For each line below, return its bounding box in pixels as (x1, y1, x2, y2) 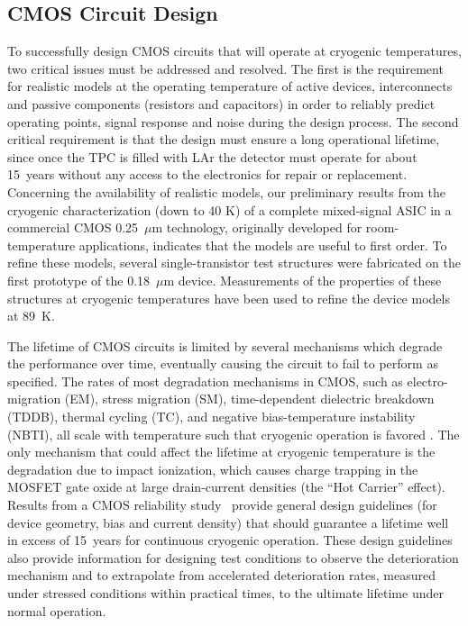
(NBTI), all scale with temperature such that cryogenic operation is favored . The (7, 424, 460, 443)
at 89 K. (7, 306, 55, 325)
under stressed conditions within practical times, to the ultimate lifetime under (7, 584, 444, 603)
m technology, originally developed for (151, 218, 362, 237)
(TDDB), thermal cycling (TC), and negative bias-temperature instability (7, 407, 416, 426)
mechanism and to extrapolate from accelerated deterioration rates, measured (7, 566, 436, 585)
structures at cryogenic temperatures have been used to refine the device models (7, 288, 450, 307)
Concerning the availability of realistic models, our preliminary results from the (7, 182, 445, 201)
